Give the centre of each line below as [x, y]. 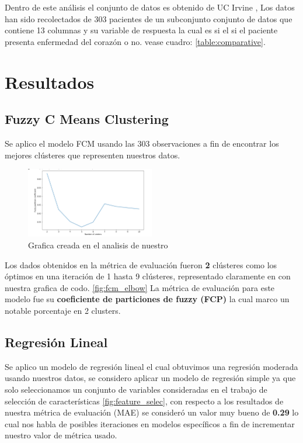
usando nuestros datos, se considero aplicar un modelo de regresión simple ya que [150, 378]
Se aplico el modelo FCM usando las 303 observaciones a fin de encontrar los [142, 143]
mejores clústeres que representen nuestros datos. [93, 155]
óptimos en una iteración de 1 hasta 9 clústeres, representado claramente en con [148, 276]
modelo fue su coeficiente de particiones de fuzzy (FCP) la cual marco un [147, 299]
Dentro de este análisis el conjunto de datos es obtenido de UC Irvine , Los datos [150, 7]
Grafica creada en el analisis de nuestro [98, 245]
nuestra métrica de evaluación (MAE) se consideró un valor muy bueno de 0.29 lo [152, 412]
